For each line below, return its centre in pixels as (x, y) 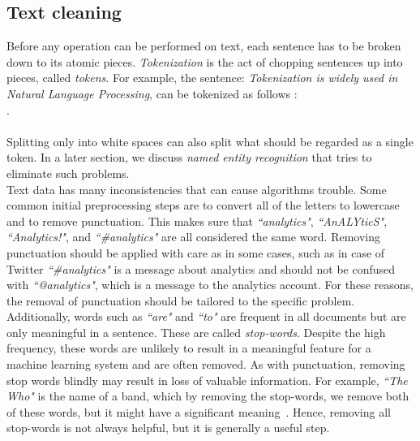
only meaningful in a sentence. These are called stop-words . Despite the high (196, 332)
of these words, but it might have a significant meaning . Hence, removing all (199, 411)
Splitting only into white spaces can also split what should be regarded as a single (210, 141)
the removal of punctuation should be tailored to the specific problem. (181, 300)
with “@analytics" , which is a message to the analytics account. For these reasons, (210, 285)
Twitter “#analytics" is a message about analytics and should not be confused (201, 268)
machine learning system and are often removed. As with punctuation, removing (206, 364)
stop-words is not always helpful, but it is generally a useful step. (168, 428)
